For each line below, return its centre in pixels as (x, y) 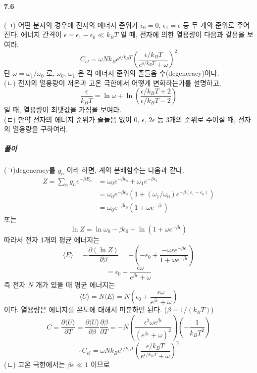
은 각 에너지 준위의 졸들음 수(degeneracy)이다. (148, 73)
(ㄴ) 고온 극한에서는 (35, 364)
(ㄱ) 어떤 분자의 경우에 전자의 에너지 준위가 (71, 24)
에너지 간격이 (41, 34)
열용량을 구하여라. (40, 129)
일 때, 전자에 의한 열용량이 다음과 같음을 (183, 34)
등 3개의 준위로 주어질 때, (197, 119)
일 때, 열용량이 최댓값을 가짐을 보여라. (63, 110)
